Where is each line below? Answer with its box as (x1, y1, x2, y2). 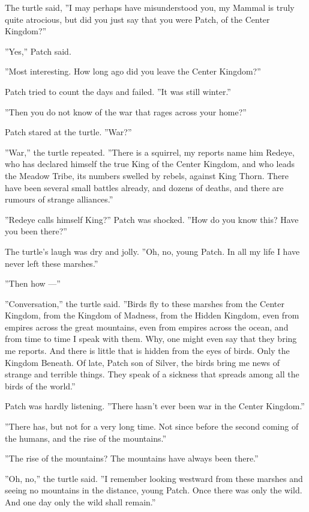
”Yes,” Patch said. (5, 44, 71, 57)
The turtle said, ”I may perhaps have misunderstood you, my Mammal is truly (5, 1, 295, 13)
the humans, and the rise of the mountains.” (5, 431, 166, 444)
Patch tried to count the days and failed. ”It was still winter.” (5, 85, 231, 97)
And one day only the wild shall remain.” (5, 496, 156, 508)
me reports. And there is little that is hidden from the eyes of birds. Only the (5, 344, 290, 357)
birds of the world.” (5, 379, 76, 392)
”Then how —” (5, 277, 61, 290)
